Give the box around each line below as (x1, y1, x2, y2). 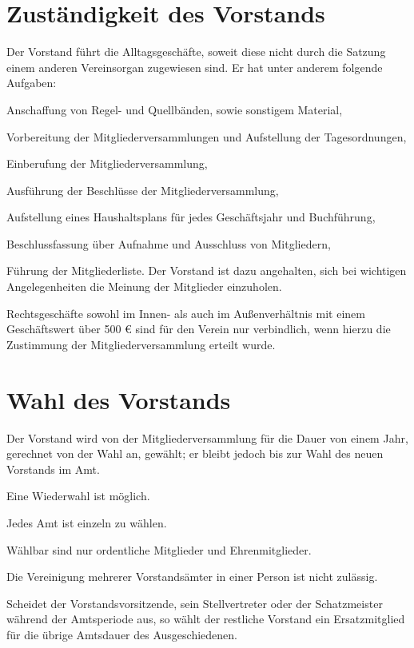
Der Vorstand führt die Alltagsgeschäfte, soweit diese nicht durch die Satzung (6, 43, 386, 60)
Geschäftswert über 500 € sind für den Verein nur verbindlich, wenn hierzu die (6, 320, 391, 337)
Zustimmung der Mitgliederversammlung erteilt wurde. (6, 336, 276, 352)
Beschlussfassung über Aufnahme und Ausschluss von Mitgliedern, (6, 235, 331, 252)
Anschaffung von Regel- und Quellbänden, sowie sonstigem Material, (6, 101, 343, 117)
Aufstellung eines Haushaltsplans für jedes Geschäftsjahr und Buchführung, (6, 209, 376, 225)
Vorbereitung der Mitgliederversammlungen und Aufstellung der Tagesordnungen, (6, 128, 407, 145)
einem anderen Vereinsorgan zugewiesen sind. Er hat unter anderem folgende (6, 58, 383, 75)
